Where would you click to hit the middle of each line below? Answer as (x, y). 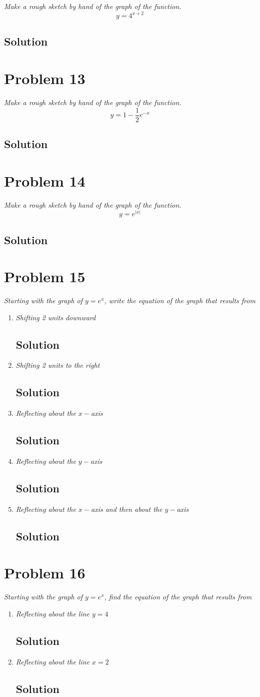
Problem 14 (45, 180)
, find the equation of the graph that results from (178, 597)
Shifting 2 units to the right (58, 365)
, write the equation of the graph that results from (180, 300)
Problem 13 (45, 78)
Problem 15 (45, 276)
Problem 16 (45, 573)
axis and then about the (127, 509)
